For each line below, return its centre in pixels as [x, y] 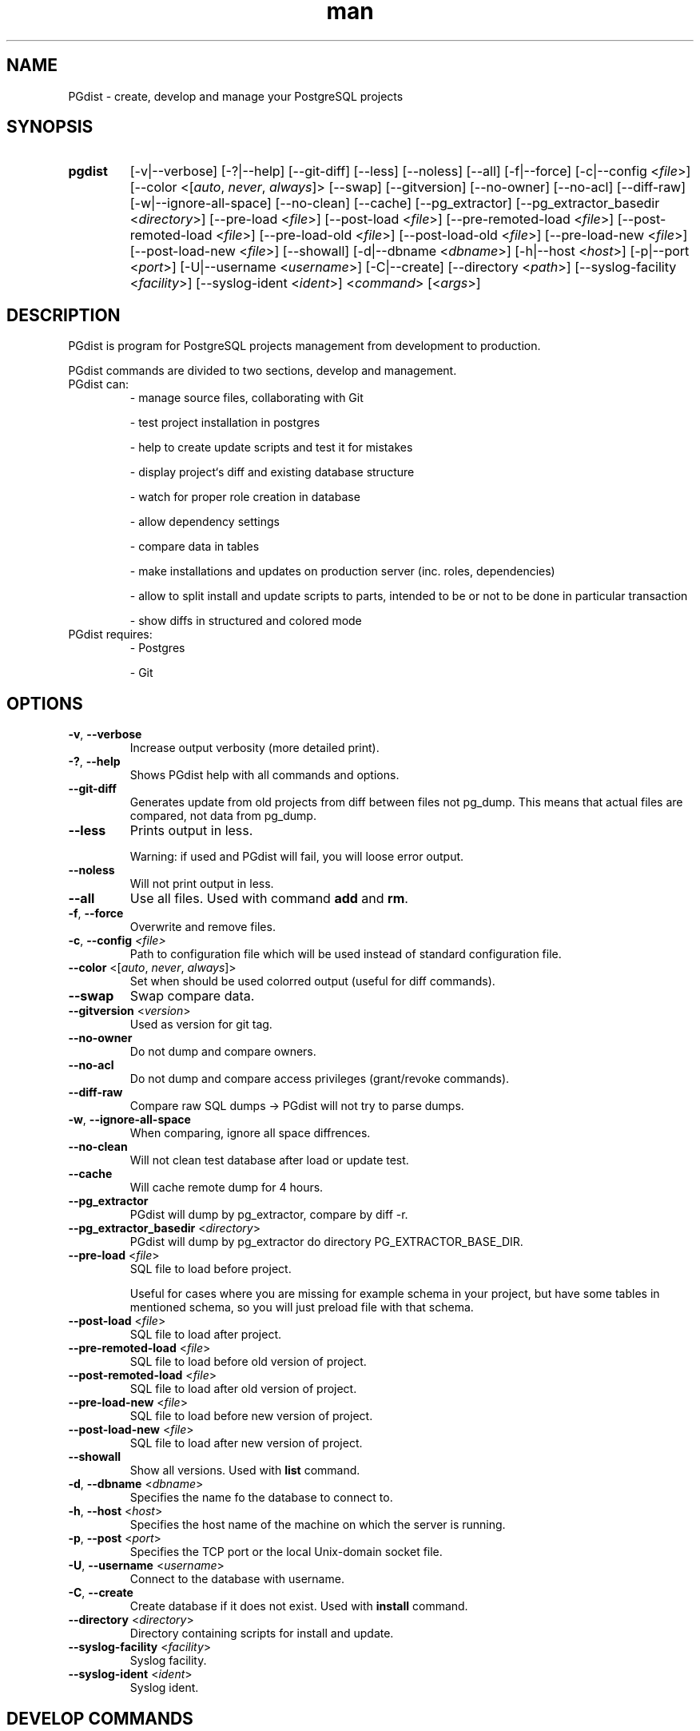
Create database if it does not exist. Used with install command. [299, 1606]
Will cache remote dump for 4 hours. [227, 1188]
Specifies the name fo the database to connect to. [261, 1498]
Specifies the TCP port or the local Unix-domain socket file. [286, 1552]
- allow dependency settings [205, 522]
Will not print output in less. [202, 884]
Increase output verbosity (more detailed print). [255, 748]
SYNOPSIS [50, 127]
